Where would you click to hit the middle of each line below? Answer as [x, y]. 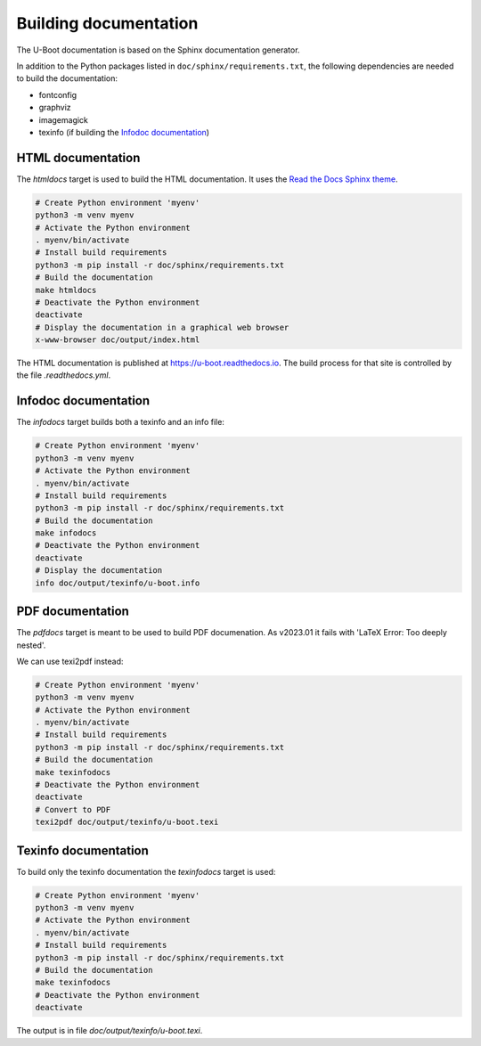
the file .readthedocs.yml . [64, 375]
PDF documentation [73, 612]
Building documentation [107, 23]
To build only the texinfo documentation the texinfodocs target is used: [146, 871]
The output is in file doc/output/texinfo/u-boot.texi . [110, 1031]
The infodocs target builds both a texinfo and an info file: [120, 422]
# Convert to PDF [73, 809]
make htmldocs [66, 290]
